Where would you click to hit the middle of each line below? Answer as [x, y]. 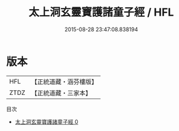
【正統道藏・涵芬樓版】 [64, 82]
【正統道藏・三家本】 [61, 93]
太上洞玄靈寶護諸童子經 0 [46, 121]
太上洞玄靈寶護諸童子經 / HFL [101, 12]
